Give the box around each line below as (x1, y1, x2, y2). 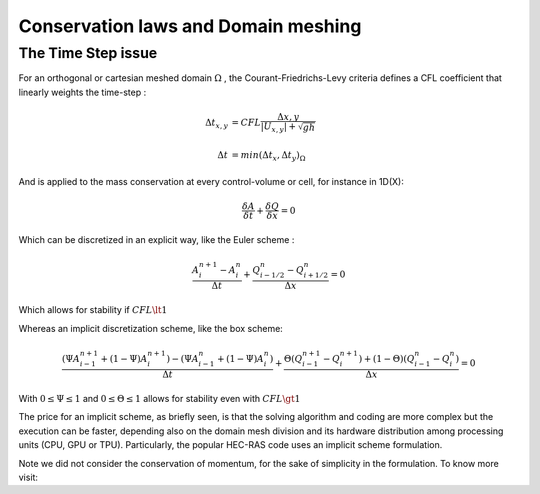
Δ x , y (276, 111, 300, 122)
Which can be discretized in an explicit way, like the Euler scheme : (18, 233, 295, 245)
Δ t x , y (205, 116, 229, 130)
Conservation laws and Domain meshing (18, 15, 362, 37)
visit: (18, 471, 39, 484)
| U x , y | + (260, 121, 297, 135)
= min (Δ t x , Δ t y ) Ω (231, 150, 306, 163)
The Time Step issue (18, 44, 158, 62)
